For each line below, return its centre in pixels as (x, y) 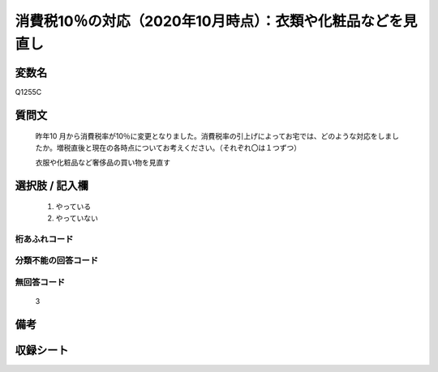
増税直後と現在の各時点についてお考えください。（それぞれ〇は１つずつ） (179, 148)
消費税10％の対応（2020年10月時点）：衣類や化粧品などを (209, 21)
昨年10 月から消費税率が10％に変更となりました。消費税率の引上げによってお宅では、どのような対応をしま (214, 136)
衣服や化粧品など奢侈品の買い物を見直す (103, 163)
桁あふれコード (44, 239)
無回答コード (40, 282)
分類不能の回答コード (57, 261)
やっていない (77, 218)
